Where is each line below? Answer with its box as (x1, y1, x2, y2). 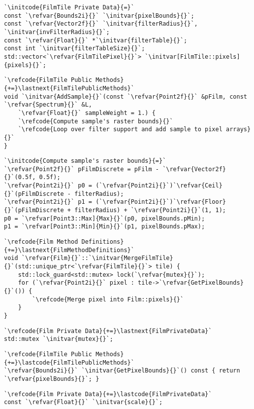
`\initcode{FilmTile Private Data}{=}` (4, 4, 134, 11)
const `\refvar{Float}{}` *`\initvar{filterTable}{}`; (4, 37, 188, 44)
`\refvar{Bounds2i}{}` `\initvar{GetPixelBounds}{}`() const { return (4, 367, 240, 374)
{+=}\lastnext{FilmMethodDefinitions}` (4, 246, 134, 254)
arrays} (226, 126, 251, 133)
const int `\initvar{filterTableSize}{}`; (4, 45, 145, 52)
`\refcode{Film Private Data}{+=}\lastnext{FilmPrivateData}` (4, 327, 212, 335)
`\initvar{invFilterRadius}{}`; (4, 28, 110, 36)
